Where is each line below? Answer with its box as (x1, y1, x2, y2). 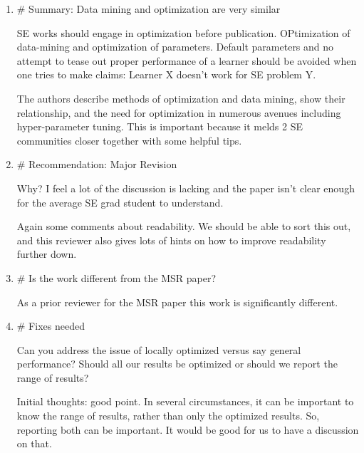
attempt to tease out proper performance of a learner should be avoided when (16, 53, 357, 68)
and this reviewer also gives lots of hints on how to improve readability (16, 232, 326, 247)
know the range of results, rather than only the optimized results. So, (16, 408, 320, 423)
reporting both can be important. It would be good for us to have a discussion (16, 422, 359, 437)
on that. (16, 436, 52, 451)
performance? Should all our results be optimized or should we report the (16, 356, 338, 371)
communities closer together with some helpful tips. (16, 132, 242, 147)
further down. (16, 246, 77, 261)
